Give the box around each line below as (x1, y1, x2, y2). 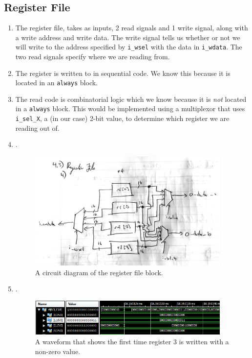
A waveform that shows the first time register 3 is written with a (35, 336, 229, 346)
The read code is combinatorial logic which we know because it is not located (15, 94, 247, 104)
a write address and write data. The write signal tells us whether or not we (15, 32, 240, 42)
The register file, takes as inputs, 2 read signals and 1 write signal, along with (15, 23, 248, 33)
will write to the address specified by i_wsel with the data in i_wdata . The (15, 42, 242, 52)
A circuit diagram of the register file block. (35, 267, 163, 277)
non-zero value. (35, 346, 81, 356)
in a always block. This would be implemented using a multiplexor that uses (15, 103, 245, 114)
